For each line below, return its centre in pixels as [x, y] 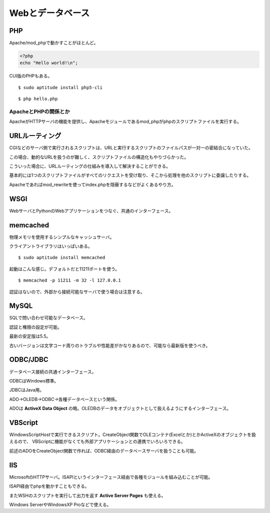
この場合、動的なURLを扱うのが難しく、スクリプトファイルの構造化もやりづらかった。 [99, 157]
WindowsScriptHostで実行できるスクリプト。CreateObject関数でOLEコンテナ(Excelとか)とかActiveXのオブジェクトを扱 [132, 434]
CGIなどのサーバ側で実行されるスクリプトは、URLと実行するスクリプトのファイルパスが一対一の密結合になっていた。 [131, 148]
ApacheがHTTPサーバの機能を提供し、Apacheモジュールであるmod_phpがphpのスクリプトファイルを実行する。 [125, 121]
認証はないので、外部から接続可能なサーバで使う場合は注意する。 [77, 291]
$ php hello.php [38, 99]
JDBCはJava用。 [27, 390]
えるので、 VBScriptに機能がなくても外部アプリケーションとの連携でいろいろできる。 [97, 441]
